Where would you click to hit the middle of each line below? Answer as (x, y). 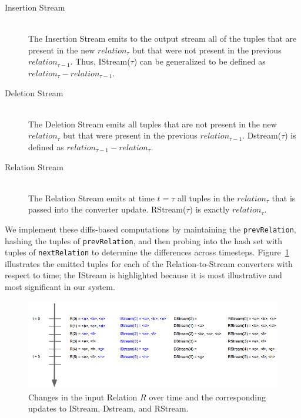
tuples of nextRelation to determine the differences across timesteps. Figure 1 (147, 252)
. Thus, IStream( (100, 61)
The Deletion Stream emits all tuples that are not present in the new (153, 124)
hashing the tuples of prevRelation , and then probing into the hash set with (144, 240)
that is (284, 198)
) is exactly (210, 209)
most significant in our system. (60, 287)
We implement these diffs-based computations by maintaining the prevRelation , (150, 229)
